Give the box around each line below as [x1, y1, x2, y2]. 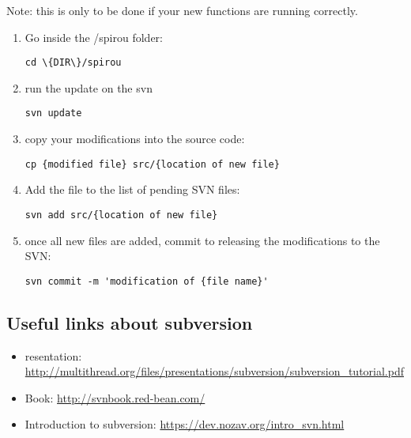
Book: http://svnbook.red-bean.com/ [25, 389, 205, 406]
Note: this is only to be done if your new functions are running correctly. [6, 2, 358, 18]
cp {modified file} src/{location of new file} [25, 158, 280, 170]
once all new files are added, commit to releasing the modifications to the [25, 232, 380, 248]
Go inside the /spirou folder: [25, 28, 163, 45]
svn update [25, 108, 82, 119]
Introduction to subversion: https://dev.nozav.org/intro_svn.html [25, 416, 345, 432]
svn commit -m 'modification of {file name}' [25, 275, 269, 287]
